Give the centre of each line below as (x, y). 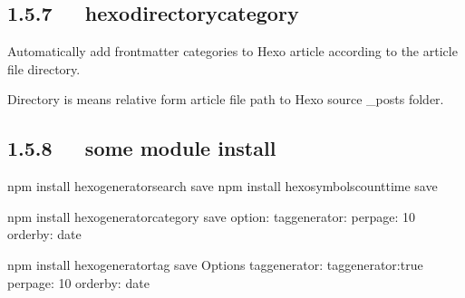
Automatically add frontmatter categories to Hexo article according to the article (232, 51)
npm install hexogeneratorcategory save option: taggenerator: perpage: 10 (211, 216)
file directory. (44, 68)
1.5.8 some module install (142, 148)
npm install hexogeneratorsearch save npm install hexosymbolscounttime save (223, 186)
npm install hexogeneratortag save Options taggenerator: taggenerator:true (215, 264)
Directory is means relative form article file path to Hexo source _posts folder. (226, 99)
